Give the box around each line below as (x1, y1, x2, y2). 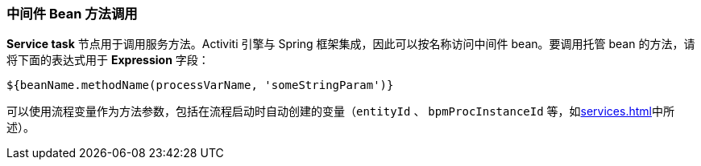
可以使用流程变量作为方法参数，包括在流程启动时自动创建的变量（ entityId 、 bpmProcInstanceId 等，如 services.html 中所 (6, 104, 674, 119)
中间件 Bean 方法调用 (6, 6, 138, 22)
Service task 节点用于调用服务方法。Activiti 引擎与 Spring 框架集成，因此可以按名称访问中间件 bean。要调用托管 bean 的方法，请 (6, 37, 695, 51)
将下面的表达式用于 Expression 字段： (6, 53, 209, 67)
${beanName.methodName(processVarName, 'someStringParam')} (6, 79, 394, 92)
